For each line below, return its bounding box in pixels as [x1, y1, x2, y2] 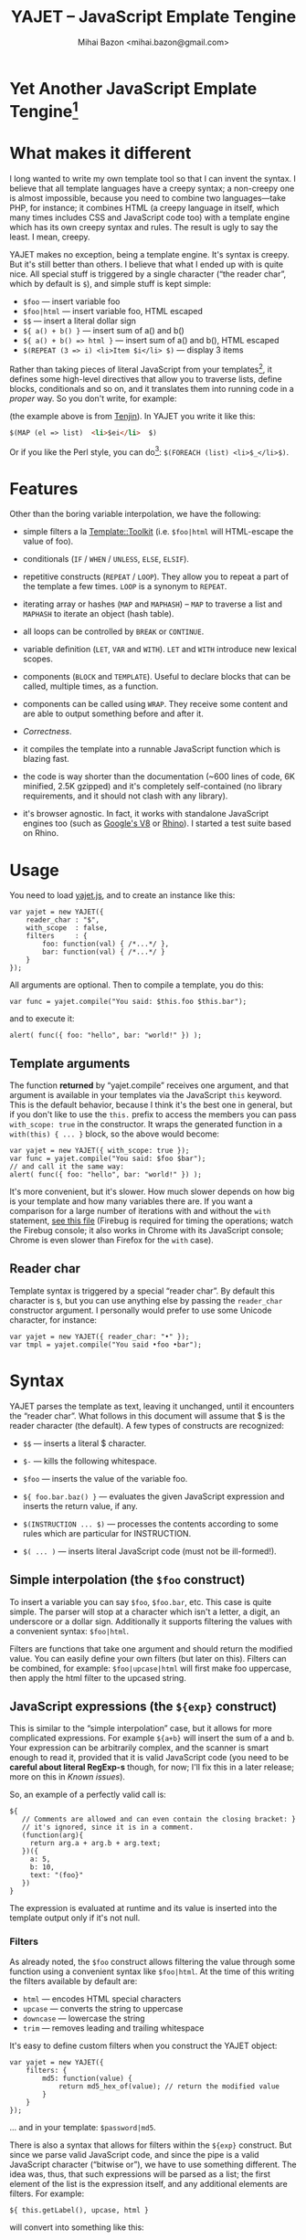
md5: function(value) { [42, 2074, 132, 2083]
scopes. [22, 653, 53, 664]
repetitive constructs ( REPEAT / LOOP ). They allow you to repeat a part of [22, 571, 290, 582]
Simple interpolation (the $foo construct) [9, 1572, 246, 1588]
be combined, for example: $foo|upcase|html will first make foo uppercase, [9, 1663, 292, 1674]
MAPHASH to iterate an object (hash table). [22, 608, 174, 619]
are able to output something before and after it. [22, 708, 204, 719]
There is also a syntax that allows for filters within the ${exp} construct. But [9, 2140, 292, 2150]
